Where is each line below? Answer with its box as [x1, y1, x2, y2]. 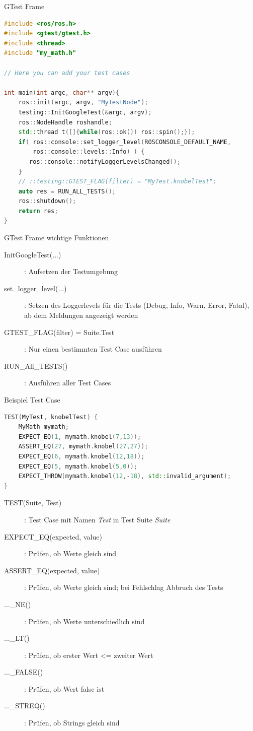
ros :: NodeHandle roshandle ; [18, 118, 112, 126]
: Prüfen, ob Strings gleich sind [24, 717, 120, 728]
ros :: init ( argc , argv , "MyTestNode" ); [18, 99, 148, 106]
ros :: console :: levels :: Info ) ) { [33, 148, 145, 156]
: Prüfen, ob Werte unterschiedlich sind [24, 616, 145, 626]
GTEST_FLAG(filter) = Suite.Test [4, 326, 115, 337]
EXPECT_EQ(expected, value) [4, 531, 102, 542]
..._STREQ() [4, 700, 45, 711]
